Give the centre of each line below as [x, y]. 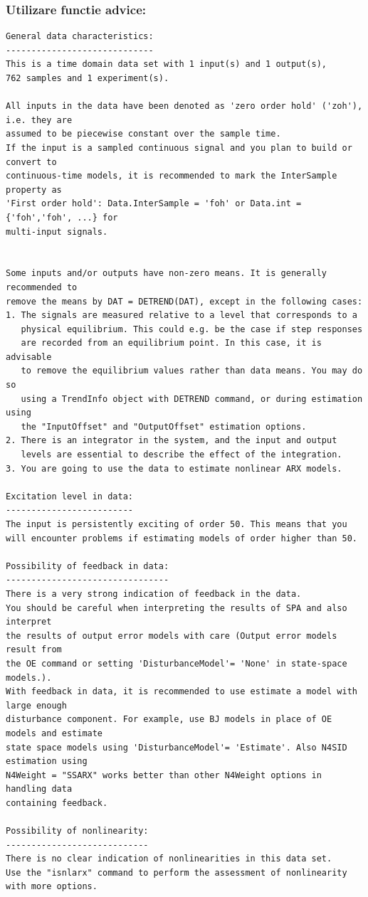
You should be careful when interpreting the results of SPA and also [177, 608]
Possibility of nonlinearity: [77, 831]
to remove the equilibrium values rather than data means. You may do [192, 371]
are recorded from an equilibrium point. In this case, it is [171, 343]
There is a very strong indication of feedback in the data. [154, 594]
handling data [39, 789]
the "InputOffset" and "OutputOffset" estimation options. [164, 426]
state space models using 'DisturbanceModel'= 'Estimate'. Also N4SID [177, 747]
